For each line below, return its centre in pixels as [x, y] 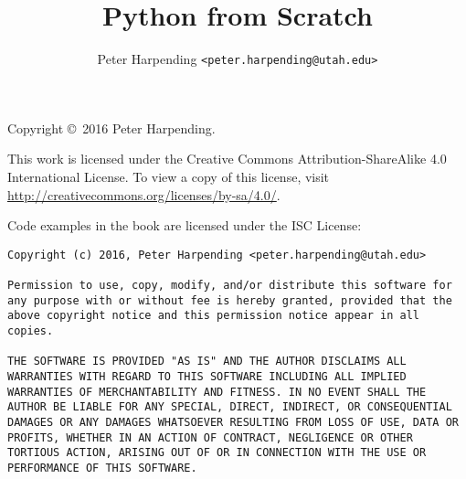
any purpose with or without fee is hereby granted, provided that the [230, 300]
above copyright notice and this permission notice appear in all [214, 316]
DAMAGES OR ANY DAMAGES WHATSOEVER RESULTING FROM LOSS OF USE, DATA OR [233, 422]
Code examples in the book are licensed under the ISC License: [185, 225]
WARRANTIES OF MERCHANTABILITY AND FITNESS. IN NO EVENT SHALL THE [217, 392]
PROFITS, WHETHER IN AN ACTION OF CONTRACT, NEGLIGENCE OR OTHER [210, 437]
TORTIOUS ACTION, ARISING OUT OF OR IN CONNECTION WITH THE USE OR [217, 453]
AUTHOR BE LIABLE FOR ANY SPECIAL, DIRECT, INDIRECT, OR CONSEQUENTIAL [230, 407]
